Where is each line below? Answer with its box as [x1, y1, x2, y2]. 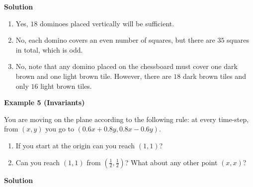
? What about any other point [125, 157, 218, 167]
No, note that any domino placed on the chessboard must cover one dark [15, 61, 238, 71]
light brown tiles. [40, 80, 92, 91]
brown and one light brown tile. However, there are [15, 70, 171, 81]
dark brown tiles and [182, 70, 246, 81]
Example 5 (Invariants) [4, 97, 85, 108]
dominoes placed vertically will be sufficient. [40, 18, 174, 28]
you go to [45, 124, 74, 134]
